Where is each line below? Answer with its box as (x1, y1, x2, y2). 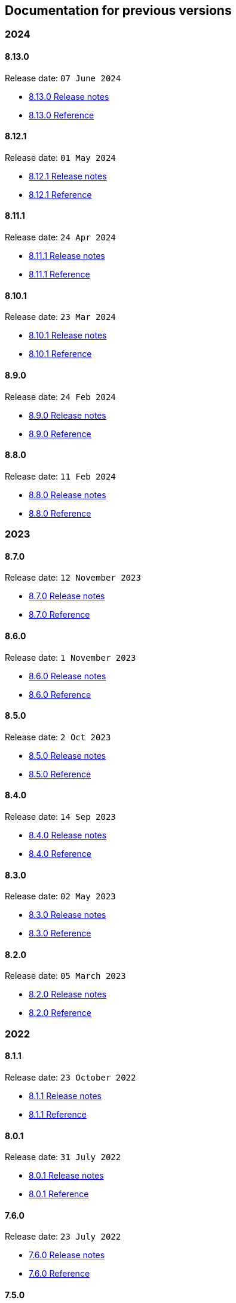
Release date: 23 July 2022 (5, 1231, 121, 1242)
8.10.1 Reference (29, 349, 92, 359)
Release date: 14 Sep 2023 (5, 811, 116, 822)
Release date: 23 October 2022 (5, 1072, 136, 1083)
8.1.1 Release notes (29, 1091, 102, 1101)
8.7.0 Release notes (29, 591, 105, 602)
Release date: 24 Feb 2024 (5, 391, 116, 402)
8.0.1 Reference (29, 1189, 89, 1200)
